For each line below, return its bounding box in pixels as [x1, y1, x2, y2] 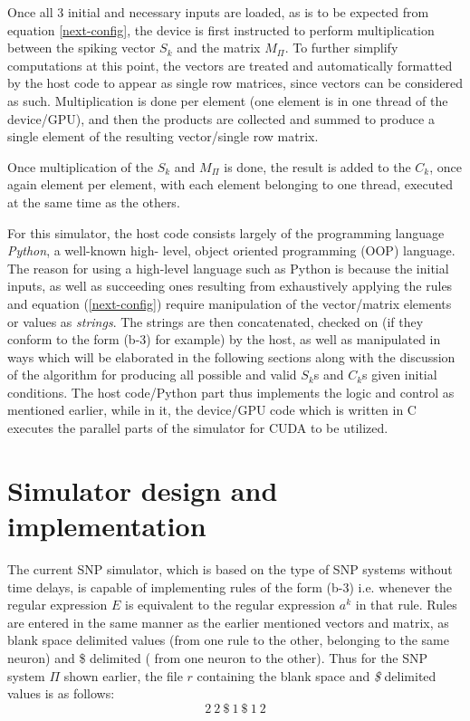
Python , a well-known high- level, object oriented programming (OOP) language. [7, 241, 456, 260]
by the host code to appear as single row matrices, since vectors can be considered [7, 73, 464, 92]
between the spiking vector [7, 38, 156, 57]
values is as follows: [7, 684, 115, 703]
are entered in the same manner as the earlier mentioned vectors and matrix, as [7, 612, 449, 631]
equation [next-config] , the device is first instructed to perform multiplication [7, 20, 435, 39]
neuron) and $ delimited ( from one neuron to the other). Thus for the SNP [7, 648, 428, 667]
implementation [7, 507, 206, 544]
